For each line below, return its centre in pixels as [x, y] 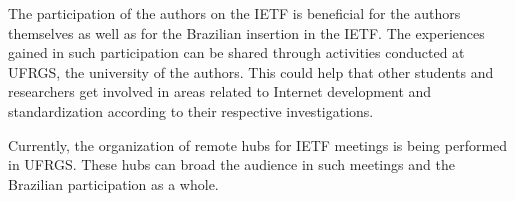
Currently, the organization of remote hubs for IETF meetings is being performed [258, 144]
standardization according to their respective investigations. [191, 110]
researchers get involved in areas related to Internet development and [220, 91]
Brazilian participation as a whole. [113, 183]
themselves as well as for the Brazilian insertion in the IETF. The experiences [246, 32]
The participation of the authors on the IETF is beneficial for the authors [234, 13]
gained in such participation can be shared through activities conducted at [236, 52]
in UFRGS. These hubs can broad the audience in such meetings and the [231, 164]
